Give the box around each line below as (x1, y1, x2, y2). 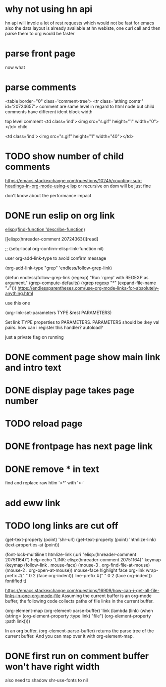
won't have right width (5, 661, 100, 672)
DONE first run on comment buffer (5, 650, 149, 662)
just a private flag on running (5, 334, 64, 340)
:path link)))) (5, 618, 31, 624)
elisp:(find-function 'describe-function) (5, 226, 85, 232)
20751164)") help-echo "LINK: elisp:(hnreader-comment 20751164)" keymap (5, 556, 161, 562)
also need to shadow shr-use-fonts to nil (5, 677, 88, 684)
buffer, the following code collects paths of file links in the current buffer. (5, 598, 154, 604)
